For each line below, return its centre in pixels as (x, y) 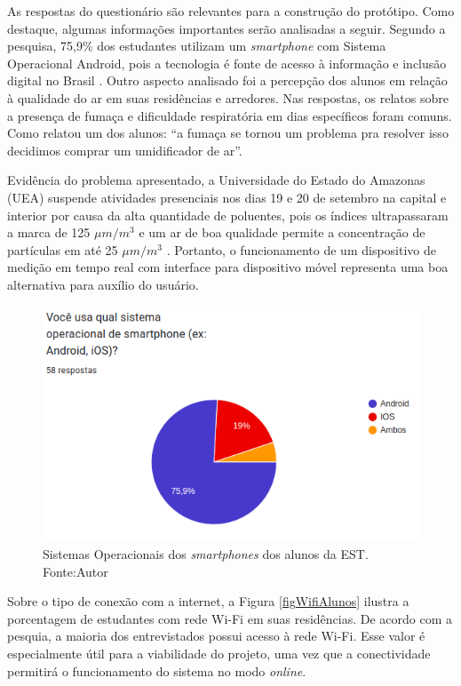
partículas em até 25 (63, 249)
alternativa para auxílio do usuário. (103, 284)
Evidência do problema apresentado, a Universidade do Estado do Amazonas (216, 180)
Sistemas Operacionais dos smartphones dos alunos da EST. (206, 553)
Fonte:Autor (76, 571)
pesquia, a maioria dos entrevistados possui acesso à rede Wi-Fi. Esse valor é (216, 636)
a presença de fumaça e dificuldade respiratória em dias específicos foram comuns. (230, 115)
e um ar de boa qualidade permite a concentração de (282, 232)
